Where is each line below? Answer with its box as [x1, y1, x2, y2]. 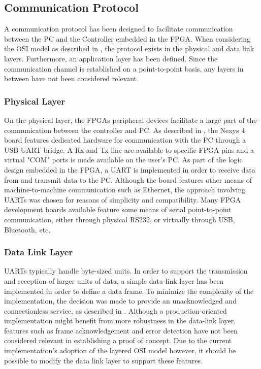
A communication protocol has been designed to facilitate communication [4, 23, 233, 34]
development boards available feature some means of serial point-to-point [4, 204, 232, 215]
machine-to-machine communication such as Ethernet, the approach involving [4, 184, 246, 195]
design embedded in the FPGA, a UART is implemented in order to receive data [4, 164, 255, 175]
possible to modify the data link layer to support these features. [4, 355, 203, 365]
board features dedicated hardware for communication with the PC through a [4, 135, 246, 145]
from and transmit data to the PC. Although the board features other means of [4, 174, 252, 185]
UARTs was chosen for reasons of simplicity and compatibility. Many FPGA [4, 194, 241, 205]
